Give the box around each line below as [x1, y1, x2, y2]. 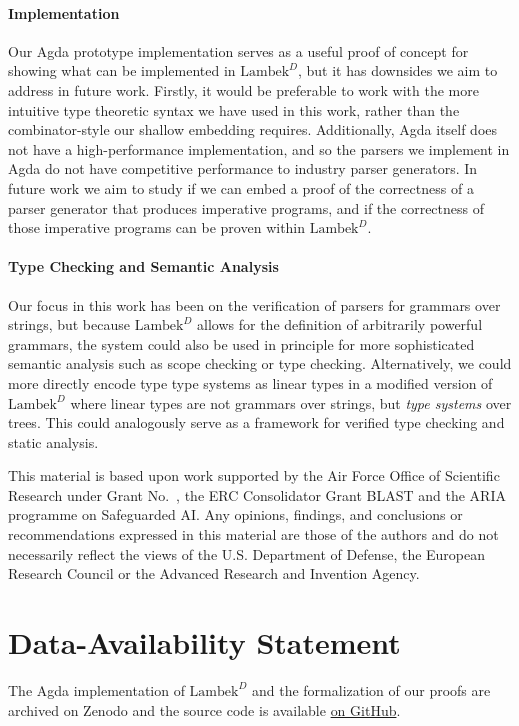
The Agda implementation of [8, 679, 185, 700]
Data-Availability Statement [8, 622, 401, 663]
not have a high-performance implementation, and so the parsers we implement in [8, 138, 510, 159]
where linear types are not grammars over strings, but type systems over [70, 392, 512, 413]
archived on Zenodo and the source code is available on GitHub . [8, 699, 401, 720]
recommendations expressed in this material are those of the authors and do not [8, 524, 499, 545]
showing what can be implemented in [8, 60, 236, 81]
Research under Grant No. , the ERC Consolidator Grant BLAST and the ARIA [8, 484, 506, 505]
